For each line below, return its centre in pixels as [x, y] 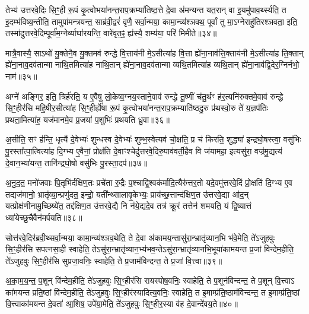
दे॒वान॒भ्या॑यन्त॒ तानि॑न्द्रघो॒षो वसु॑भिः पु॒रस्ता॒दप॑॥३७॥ [77, 162]
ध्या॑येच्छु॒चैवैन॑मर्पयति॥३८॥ [44, 217]
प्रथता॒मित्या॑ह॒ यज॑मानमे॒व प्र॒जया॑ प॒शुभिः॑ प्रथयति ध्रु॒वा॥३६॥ [88, 119]
